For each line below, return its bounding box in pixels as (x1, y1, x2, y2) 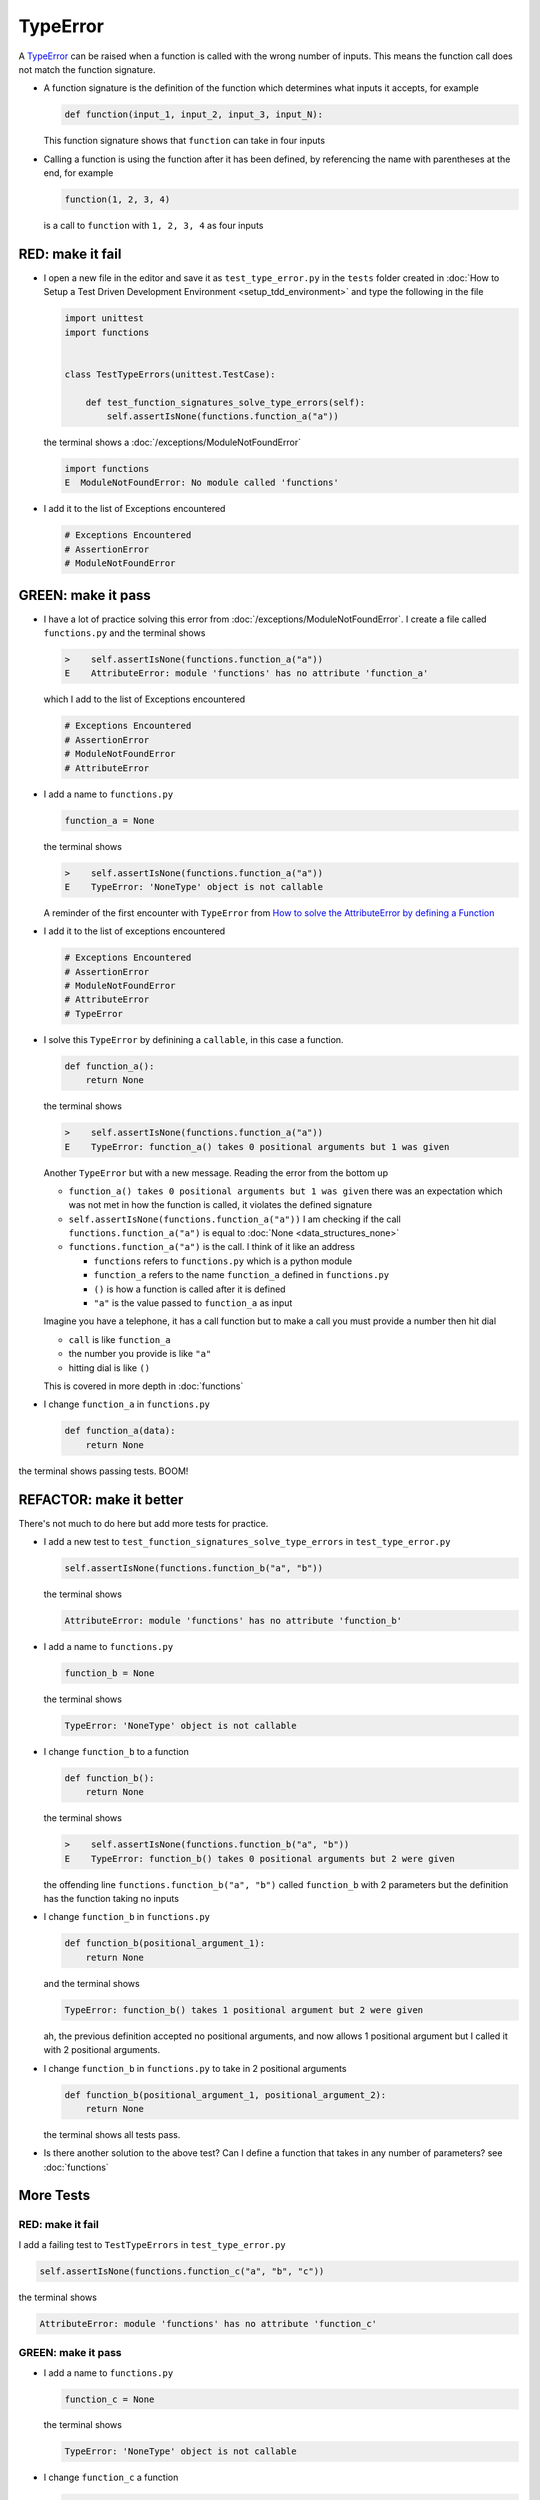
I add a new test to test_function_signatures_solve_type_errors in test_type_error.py (43, 1536, 451, 1548)
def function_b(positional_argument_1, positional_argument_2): (64, 2089, 387, 2100)
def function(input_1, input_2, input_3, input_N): (64, 109, 324, 120)
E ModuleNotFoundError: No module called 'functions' (64, 477, 339, 489)
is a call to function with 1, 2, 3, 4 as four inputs (43, 220, 264, 232)
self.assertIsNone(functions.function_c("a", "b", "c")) (39, 2265, 325, 2277)
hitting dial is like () (68, 1361, 150, 1374)
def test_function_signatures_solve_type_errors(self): (85, 396, 366, 408)
